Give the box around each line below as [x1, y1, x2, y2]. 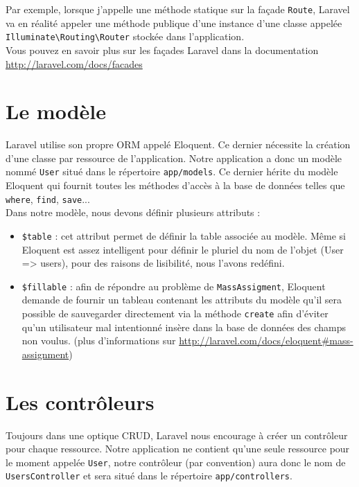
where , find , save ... [6, 191, 90, 206]
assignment [21, 346, 69, 361]
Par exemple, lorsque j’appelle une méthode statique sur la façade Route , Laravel [6, 2, 350, 16]
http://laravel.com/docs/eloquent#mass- [179, 333, 353, 348]
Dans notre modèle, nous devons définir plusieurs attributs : [6, 205, 261, 220]
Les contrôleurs [6, 387, 155, 416]
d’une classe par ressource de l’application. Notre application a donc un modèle [6, 150, 342, 165]
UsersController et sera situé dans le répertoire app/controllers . [6, 468, 292, 483]
